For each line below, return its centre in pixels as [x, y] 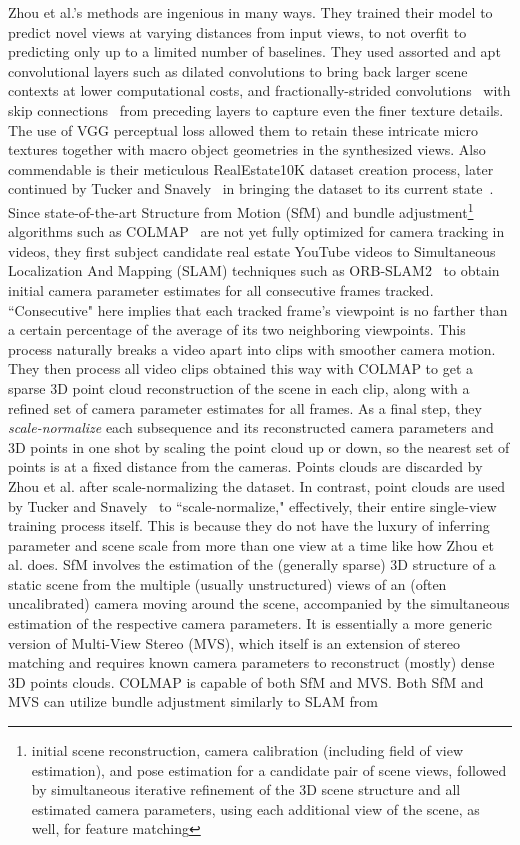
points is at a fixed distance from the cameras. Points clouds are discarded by [245, 466]
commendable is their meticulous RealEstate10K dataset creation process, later [251, 168]
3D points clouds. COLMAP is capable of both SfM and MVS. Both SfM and [246, 681]
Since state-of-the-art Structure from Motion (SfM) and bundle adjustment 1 [241, 210]
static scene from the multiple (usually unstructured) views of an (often [227, 583]
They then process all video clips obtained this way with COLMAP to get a [241, 368]
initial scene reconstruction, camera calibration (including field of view [247, 750]
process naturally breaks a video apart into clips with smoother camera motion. [252, 348]
